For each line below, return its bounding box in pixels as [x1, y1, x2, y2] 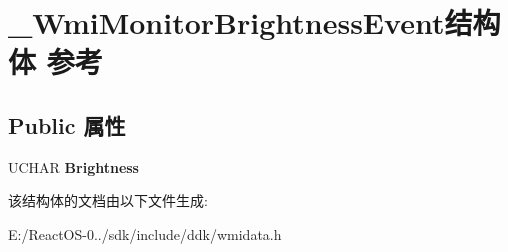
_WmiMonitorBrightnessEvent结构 [8, 2, 501, 43]
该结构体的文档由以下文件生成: [8, 190, 208, 211]
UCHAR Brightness [8, 156, 139, 177]
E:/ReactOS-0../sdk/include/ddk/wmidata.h [8, 223, 282, 244]
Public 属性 [8, 109, 126, 140]
